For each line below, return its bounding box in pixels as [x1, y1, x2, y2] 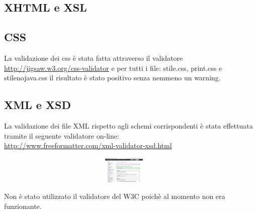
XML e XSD [4, 97, 71, 113]
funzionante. [4, 201, 42, 211]
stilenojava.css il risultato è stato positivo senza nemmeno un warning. [4, 72, 221, 83]
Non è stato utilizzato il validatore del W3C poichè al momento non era [4, 191, 225, 201]
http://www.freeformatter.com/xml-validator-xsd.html [4, 140, 172, 151]
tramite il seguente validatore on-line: [4, 130, 119, 141]
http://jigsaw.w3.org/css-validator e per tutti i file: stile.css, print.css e [4, 62, 222, 73]
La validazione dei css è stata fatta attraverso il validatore [4, 52, 183, 63]
